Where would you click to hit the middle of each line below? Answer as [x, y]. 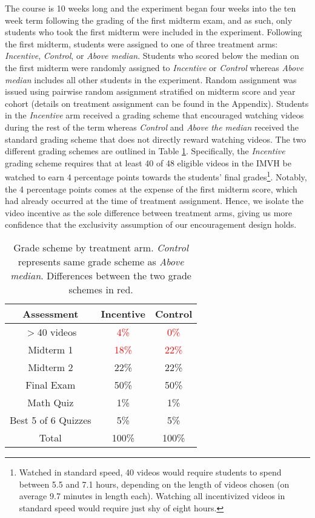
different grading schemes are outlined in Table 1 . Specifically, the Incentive [145, 151]
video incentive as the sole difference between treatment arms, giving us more [149, 212]
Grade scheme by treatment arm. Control [101, 247]
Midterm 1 [51, 349]
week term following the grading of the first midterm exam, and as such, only [149, 20]
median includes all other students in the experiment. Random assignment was [151, 79]
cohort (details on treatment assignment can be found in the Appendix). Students [157, 103]
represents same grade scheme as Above [101, 261]
